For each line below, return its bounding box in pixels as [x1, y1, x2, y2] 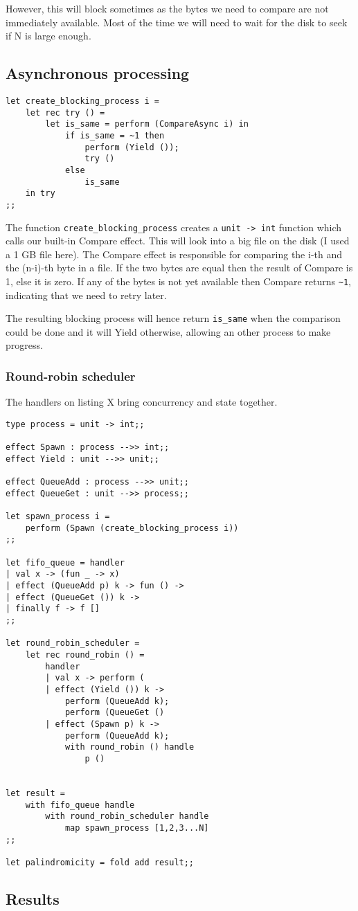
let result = [6, 788, 65, 798]
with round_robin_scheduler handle [45, 811, 209, 822]
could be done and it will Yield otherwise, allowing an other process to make [6, 324, 331, 339]
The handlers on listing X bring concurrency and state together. [6, 395, 278, 409]
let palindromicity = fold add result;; [6, 857, 195, 867]
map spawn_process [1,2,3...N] [64, 822, 209, 833]
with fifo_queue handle [25, 800, 135, 810]
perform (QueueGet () [64, 707, 165, 718]
